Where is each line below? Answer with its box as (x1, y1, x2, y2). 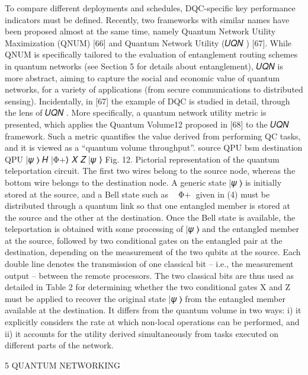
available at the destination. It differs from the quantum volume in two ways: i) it (5, 304, 301, 316)
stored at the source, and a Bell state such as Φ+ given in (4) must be (5, 188, 270, 200)
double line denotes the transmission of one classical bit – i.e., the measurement (5, 258, 294, 270)
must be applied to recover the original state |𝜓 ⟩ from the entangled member (5, 292, 285, 304)
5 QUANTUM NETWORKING (5, 358, 120, 371)
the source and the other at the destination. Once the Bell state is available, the (5, 211, 296, 223)
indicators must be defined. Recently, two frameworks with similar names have (5, 13, 290, 26)
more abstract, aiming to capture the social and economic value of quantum (5, 71, 280, 84)
